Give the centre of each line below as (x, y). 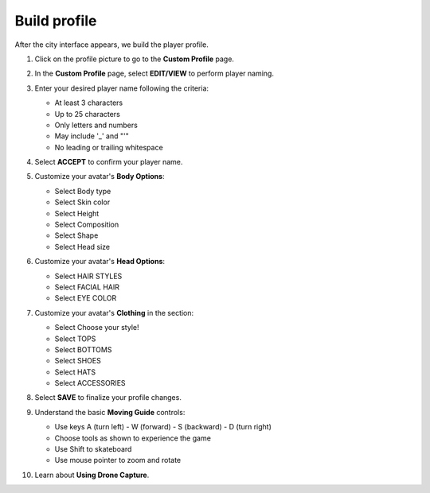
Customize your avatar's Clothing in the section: (114, 312)
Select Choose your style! (97, 328)
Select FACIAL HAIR (87, 287)
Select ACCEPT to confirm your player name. (109, 162)
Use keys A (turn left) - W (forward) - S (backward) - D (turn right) (163, 427)
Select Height (77, 213)
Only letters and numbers (96, 125)
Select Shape (76, 235)
